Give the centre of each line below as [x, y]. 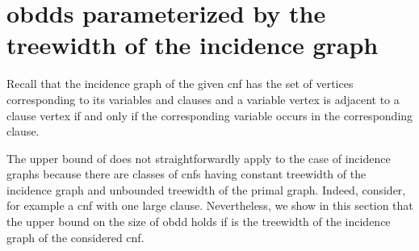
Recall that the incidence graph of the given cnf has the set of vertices [180, 84]
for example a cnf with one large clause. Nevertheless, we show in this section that [210, 205]
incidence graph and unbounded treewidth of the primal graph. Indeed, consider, [206, 189]
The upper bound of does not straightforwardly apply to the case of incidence [199, 158]
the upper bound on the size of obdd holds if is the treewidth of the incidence [199, 222]
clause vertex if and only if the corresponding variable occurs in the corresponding [210, 115]
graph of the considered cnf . [75, 237]
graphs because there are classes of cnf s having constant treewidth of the [186, 174]
